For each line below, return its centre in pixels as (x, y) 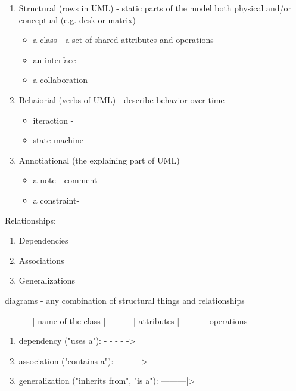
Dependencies (43, 240)
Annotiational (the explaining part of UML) (99, 160)
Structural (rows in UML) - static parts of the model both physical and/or (155, 8)
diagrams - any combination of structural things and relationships (125, 300)
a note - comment (65, 180)
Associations (41, 260)
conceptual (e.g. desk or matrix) (77, 19)
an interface (54, 59)
